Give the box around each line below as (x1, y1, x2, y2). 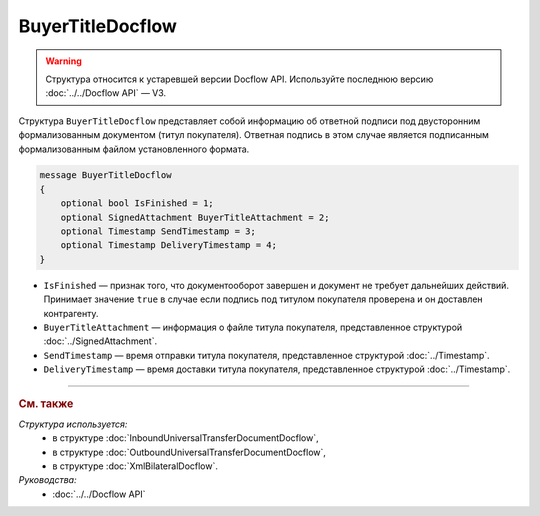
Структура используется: (18, 418, 128, 430)
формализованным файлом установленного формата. (18, 143, 250, 155)
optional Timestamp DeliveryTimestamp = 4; (60, 240, 277, 251)
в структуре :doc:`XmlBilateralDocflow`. (52, 460, 219, 472)
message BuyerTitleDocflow (39, 170, 172, 181)
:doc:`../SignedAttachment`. (43, 335, 158, 347)
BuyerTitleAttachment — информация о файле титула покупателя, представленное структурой (43, 321, 463, 333)
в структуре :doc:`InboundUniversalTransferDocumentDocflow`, (52, 432, 319, 444)
